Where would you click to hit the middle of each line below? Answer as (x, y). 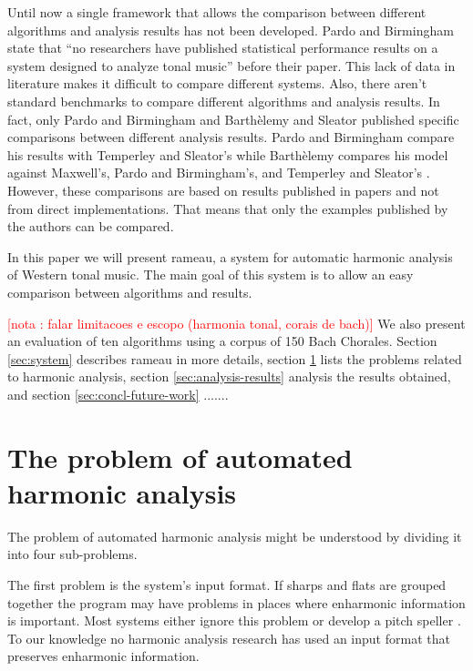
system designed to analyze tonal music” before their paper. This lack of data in (231, 65)
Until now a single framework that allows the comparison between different (217, 12)
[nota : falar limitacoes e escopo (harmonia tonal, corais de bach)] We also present (236, 323)
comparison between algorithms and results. (130, 292)
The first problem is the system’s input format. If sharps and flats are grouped (227, 584)
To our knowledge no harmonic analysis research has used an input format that (229, 638)
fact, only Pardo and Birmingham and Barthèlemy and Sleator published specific (233, 119)
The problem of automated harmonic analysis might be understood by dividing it (235, 536)
